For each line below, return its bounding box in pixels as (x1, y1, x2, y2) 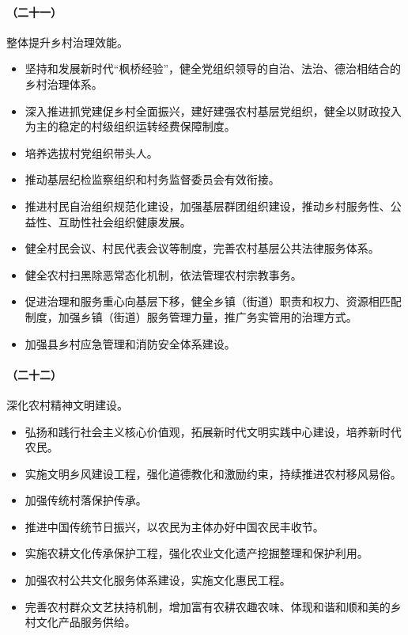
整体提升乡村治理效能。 (6, 33, 128, 50)
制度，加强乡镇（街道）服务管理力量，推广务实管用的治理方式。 (25, 308, 357, 325)
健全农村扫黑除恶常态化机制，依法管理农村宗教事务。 (25, 266, 302, 283)
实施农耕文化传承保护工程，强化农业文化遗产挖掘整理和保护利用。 (25, 545, 368, 561)
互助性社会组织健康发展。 (58, 213, 191, 230)
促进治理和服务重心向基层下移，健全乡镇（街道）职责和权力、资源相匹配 (25, 293, 402, 310)
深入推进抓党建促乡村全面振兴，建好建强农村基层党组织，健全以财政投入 (25, 102, 402, 119)
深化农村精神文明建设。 (6, 396, 128, 413)
